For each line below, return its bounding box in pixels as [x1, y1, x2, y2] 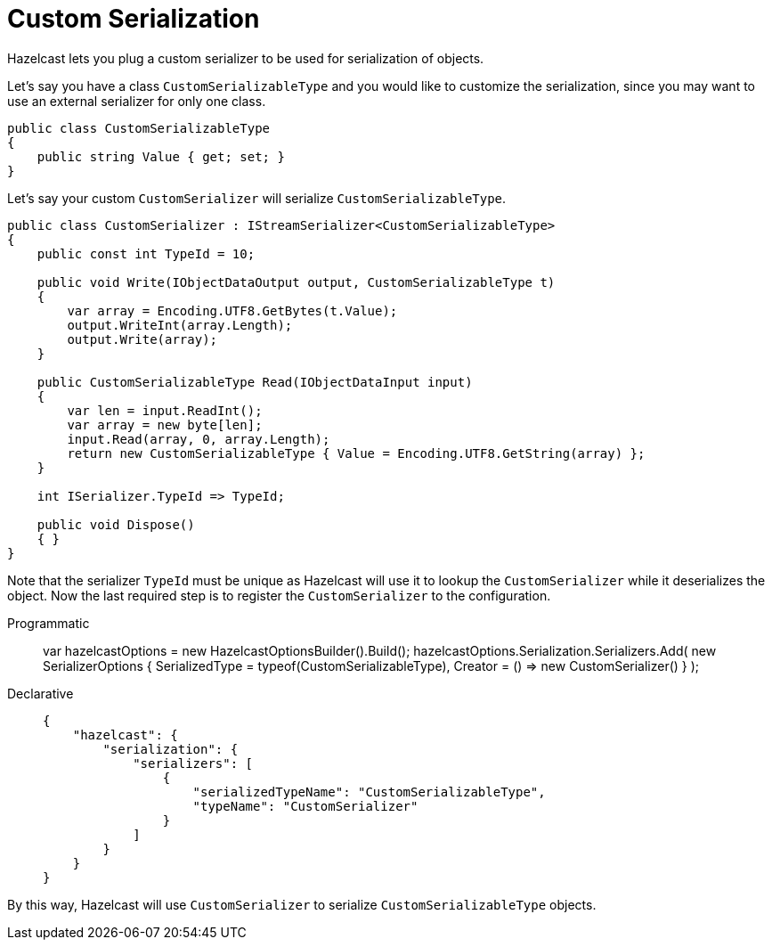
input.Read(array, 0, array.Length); [67, 431, 330, 446]
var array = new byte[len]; [67, 417, 263, 432]
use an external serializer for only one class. [7, 93, 266, 109]
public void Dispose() [37, 517, 195, 532]
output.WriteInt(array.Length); [67, 317, 293, 332]
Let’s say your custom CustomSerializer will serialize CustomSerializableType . [7, 190, 507, 206]
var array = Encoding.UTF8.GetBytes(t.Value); [67, 303, 398, 318]
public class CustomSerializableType [7, 120, 271, 135]
